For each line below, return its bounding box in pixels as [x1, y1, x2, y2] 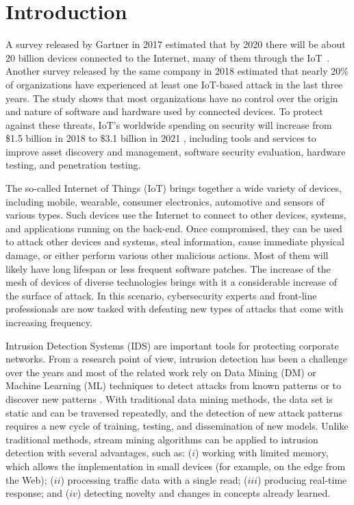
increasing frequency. [5, 315, 92, 329]
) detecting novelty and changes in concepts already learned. [77, 486, 331, 500]
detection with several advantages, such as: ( [5, 445, 192, 460]
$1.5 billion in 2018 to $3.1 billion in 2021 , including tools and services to [5, 131, 316, 145]
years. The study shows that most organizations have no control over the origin [5, 90, 338, 105]
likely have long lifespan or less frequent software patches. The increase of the [5, 261, 331, 275]
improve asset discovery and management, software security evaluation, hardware [5, 144, 346, 158]
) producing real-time [257, 472, 347, 486]
